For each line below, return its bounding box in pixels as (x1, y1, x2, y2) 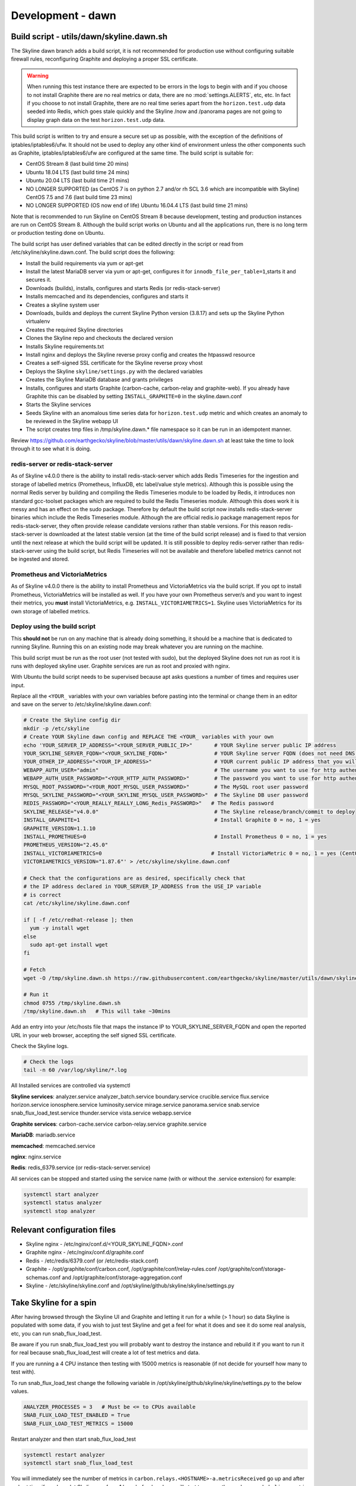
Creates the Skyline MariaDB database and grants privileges (26, 376, 173, 383)
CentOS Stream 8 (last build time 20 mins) (26, 160, 129, 168)
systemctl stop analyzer (23, 1207, 96, 1214)
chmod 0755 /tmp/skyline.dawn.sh (23, 999, 121, 1006)
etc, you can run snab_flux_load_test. (11, 1330, 102, 1337)
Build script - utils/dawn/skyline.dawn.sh (11, 32, 168, 42)
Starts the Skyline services (26, 401, 91, 408)
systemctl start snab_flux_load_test (23, 1460, 133, 1466)
